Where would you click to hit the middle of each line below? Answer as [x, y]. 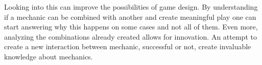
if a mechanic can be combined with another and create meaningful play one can [130, 17]
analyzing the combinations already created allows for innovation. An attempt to [130, 36]
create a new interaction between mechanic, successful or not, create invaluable [128, 46]
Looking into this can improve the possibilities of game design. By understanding [131, 7]
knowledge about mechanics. [49, 56]
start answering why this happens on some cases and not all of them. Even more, [131, 27]
